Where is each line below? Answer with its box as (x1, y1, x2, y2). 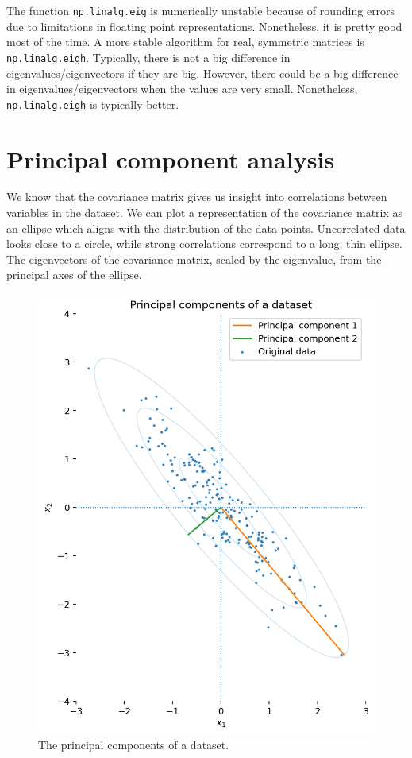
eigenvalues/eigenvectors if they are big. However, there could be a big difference (6, 64, 399, 81)
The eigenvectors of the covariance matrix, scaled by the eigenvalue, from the (6, 250, 382, 267)
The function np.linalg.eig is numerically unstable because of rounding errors (6, 2, 395, 18)
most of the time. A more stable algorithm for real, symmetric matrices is (6, 33, 364, 50)
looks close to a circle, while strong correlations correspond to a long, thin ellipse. (6, 235, 402, 252)
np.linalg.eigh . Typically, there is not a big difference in (6, 48, 291, 65)
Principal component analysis (6, 142, 335, 175)
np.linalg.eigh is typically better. (6, 95, 179, 112)
